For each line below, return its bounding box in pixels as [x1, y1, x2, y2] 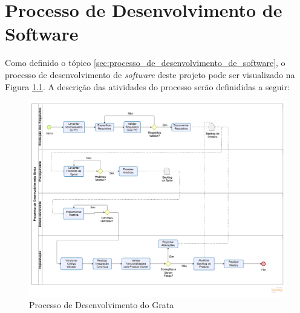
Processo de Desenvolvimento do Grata [29, 298, 174, 311]
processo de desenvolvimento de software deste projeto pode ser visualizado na [5, 68, 295, 81]
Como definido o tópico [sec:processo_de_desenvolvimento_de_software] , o [5, 56, 285, 69]
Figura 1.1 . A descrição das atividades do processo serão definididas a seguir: [5, 80, 290, 93]
